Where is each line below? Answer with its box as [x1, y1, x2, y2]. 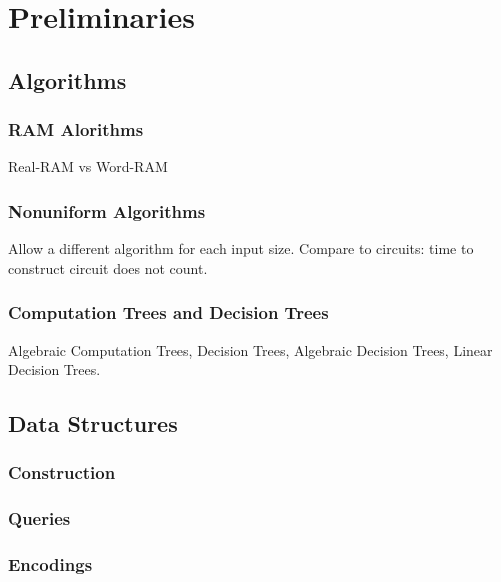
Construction [8, 460, 116, 485]
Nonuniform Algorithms [8, 198, 206, 223]
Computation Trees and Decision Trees [8, 300, 329, 325]
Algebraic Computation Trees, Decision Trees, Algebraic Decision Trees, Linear [8, 339, 493, 360]
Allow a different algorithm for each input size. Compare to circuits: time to [8, 238, 474, 259]
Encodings [8, 552, 93, 577]
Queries [8, 506, 71, 531]
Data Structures [8, 408, 178, 439]
